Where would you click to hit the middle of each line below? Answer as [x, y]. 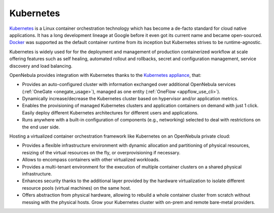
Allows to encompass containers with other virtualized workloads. [91, 160]
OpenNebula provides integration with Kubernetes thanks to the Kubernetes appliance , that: [105, 75]
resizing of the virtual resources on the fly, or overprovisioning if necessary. [101, 152]
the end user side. [41, 127]
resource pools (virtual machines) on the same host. [77, 188]
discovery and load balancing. [41, 66]
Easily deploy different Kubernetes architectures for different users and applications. [110, 113]
